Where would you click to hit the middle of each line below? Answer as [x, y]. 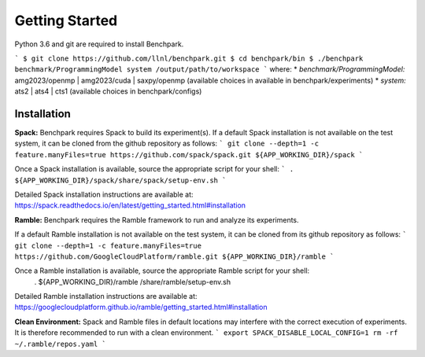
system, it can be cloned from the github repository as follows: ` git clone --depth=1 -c [166, 144]
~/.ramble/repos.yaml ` [60, 344]
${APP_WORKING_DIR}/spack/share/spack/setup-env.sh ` [120, 180]
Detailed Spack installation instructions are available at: [104, 194]
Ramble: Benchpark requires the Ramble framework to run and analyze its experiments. [157, 219]
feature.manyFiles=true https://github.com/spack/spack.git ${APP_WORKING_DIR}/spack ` [189, 155]
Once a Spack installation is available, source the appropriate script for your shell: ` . [154, 169]
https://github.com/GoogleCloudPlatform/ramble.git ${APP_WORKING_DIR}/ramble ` [174, 256]
